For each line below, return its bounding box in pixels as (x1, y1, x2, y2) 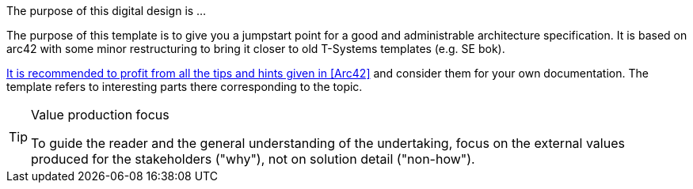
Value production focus (31, 107, 169, 123)
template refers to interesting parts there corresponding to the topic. (6, 80, 363, 93)
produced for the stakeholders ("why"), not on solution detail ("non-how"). (31, 151, 475, 167)
